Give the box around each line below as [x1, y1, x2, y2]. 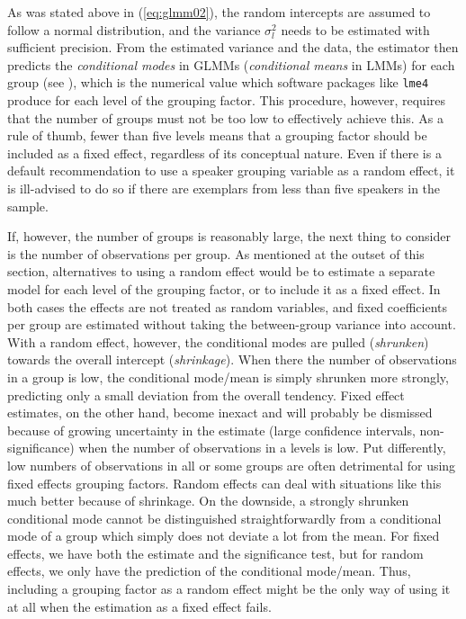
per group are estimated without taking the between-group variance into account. [7, 315, 456, 334]
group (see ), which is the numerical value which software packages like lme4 [7, 73, 429, 92]
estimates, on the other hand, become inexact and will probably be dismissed [7, 403, 433, 422]
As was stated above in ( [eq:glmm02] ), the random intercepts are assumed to [7, 3, 431, 21]
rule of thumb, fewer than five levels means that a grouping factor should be [7, 126, 427, 145]
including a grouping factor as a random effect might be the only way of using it [7, 579, 451, 598]
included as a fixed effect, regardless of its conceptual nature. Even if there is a [7, 143, 442, 162]
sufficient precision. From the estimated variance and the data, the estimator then [7, 38, 459, 57]
